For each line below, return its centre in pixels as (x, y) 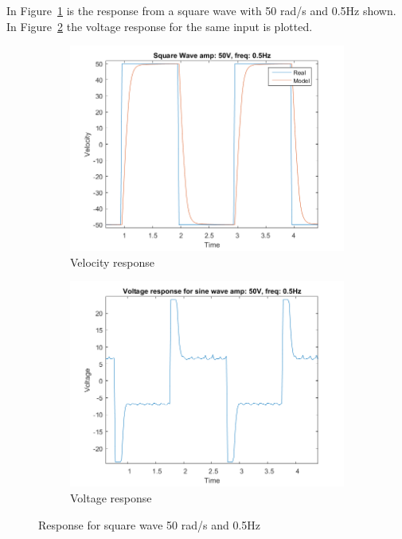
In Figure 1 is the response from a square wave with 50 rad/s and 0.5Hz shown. (201, 10)
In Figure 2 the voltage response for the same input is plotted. (160, 26)
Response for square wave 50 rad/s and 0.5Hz (150, 524)
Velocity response (112, 262)
